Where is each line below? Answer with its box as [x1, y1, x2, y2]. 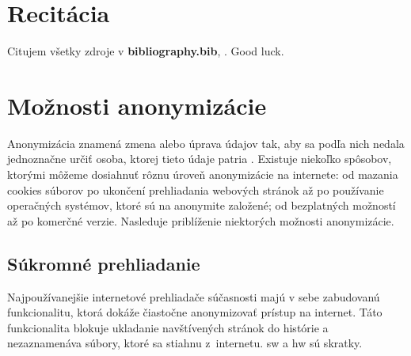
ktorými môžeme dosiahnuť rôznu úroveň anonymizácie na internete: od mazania [7, 166, 398, 183]
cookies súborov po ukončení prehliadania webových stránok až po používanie [7, 181, 384, 198]
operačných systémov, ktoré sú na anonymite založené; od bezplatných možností [7, 197, 396, 214]
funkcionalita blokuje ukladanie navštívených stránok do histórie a [7, 319, 329, 335]
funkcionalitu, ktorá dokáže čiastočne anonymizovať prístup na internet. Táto [7, 304, 382, 320]
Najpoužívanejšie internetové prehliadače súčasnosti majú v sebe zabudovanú [7, 288, 380, 305]
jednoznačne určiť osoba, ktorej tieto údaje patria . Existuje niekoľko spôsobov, [7, 150, 392, 167]
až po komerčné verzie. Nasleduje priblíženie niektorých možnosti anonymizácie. [7, 212, 394, 229]
